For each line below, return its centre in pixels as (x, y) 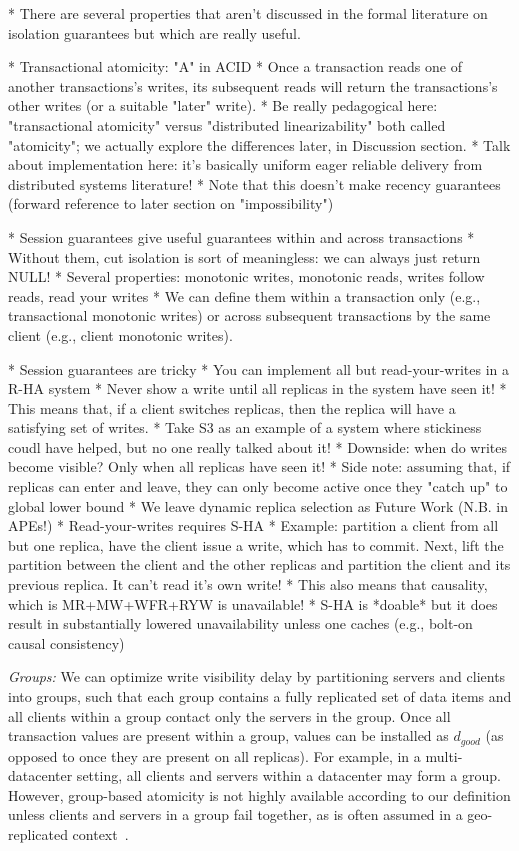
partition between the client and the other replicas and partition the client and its (259, 564)
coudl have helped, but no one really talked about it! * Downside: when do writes (257, 446)
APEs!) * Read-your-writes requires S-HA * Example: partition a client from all (253, 525)
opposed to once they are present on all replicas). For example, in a (214, 755)
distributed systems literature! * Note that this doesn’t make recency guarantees (254, 183)
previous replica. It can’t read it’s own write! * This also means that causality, (248, 584)
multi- (444, 755)
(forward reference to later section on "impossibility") (171, 203)
